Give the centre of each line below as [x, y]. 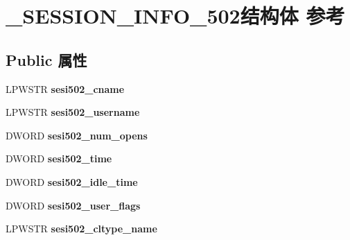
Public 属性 [46, 59]
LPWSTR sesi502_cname [65, 88]
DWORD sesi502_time [59, 158]
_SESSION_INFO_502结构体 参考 [175, 16]
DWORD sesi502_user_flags [73, 205]
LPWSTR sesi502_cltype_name [81, 229]
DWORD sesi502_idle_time [72, 181]
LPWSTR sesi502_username [73, 112]
